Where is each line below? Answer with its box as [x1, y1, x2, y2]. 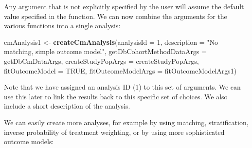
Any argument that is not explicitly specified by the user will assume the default [4, 1, 244, 11]
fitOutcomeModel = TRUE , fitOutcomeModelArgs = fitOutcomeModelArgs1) [4, 65, 237, 75]
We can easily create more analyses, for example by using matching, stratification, [4, 117, 249, 127]
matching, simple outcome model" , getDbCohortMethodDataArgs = [4, 46, 207, 56]
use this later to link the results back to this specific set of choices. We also [4, 91, 228, 101]
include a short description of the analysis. [4, 101, 130, 111]
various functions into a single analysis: [4, 20, 121, 31]
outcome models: [4, 136, 54, 147]
